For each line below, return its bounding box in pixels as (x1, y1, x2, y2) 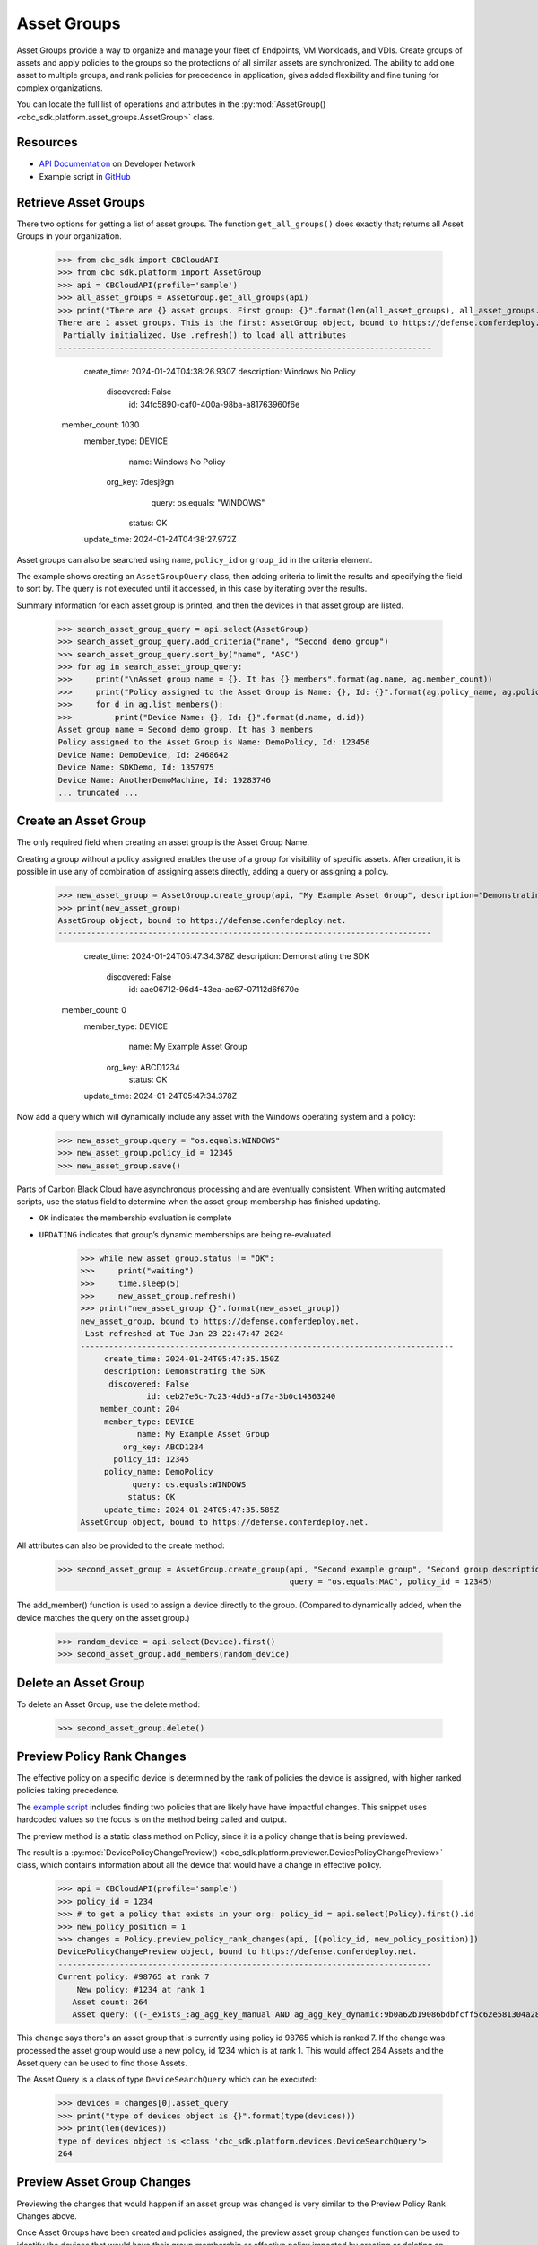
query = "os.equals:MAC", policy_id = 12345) (289, 1577, 493, 1587)
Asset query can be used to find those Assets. (16, 2057, 187, 2069)
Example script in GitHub (39, 171, 131, 181)
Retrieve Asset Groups (16, 194, 145, 210)
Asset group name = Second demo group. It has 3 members (57, 724, 314, 735)
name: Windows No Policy (128, 456, 226, 467)
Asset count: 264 (72, 1996, 148, 2007)
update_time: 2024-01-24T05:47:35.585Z (103, 1504, 280, 1515)
